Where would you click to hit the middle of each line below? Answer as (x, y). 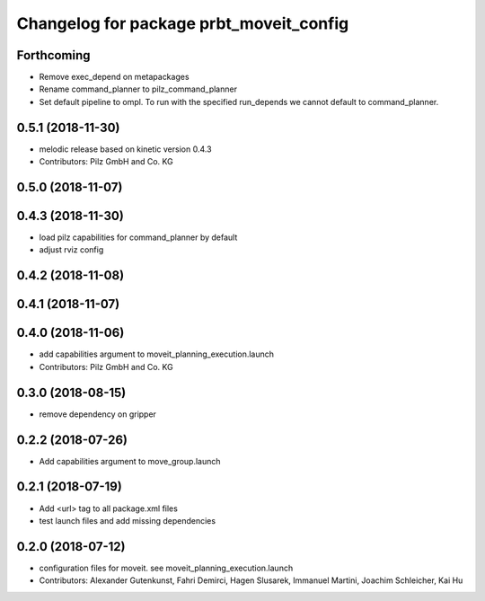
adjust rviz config (71, 250)
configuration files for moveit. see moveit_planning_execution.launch (166, 568)
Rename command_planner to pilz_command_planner (138, 89)
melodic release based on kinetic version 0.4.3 (125, 149)
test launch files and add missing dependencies (127, 520)
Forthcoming (53, 55)
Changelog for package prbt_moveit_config (183, 23)
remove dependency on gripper (98, 414)
